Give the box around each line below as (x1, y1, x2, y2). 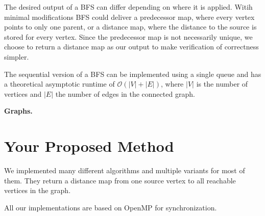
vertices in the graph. (4, 185, 71, 196)
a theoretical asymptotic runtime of (4, 78, 115, 89)
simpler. (4, 51, 29, 62)
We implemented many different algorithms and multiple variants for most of (4, 165, 245, 176)
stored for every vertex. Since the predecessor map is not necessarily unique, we (4, 31, 253, 42)
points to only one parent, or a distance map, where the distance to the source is (4, 21, 257, 32)
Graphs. (4, 105, 33, 116)
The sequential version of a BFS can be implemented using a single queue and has (4, 68, 261, 79)
